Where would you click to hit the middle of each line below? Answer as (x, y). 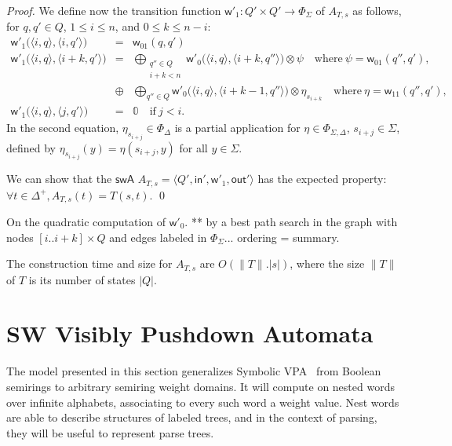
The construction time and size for (89, 263)
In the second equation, (63, 128)
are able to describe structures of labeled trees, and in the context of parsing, (192, 417)
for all (193, 147)
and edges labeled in (158, 237)
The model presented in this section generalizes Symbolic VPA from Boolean (194, 371)
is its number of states (82, 279)
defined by (31, 147)
